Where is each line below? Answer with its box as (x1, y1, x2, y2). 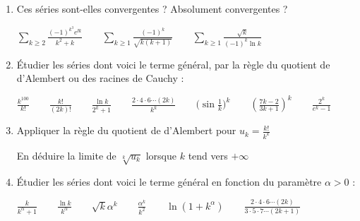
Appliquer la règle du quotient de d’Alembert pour (16, 123, 236, 138)
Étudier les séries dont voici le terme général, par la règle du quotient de (16, 56, 330, 71)
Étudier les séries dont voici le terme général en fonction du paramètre (16, 174, 322, 189)
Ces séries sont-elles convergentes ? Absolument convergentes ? (16, 1, 288, 16)
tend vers (188, 148, 228, 163)
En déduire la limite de (16, 148, 116, 163)
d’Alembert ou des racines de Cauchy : (16, 71, 184, 85)
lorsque (145, 148, 177, 163)
